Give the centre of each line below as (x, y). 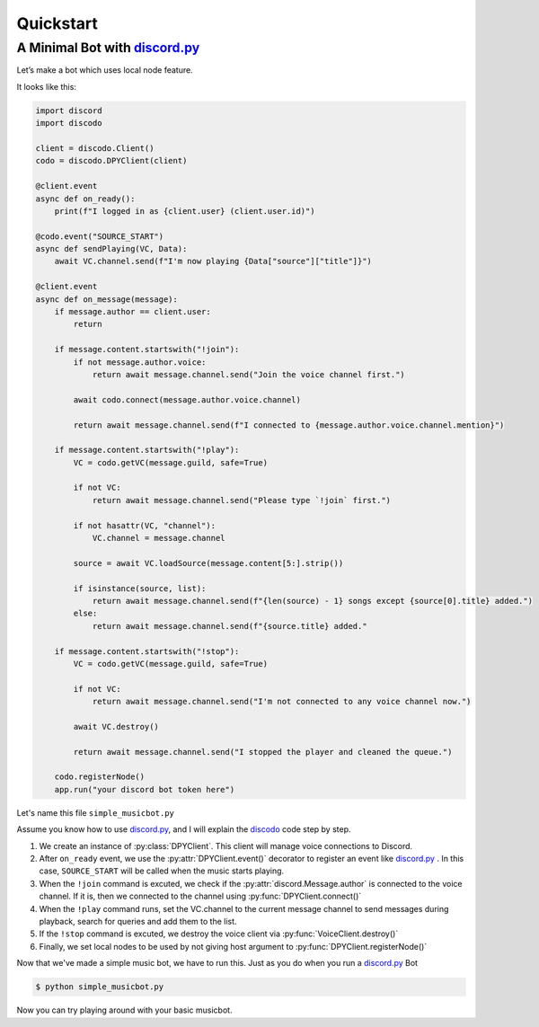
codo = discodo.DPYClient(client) (111, 161)
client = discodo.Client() (95, 148)
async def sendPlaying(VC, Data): (111, 249)
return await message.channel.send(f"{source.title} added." (230, 626)
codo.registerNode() (100, 777)
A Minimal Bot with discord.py (108, 48)
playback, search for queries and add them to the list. (138, 921)
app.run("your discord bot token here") (145, 789)
